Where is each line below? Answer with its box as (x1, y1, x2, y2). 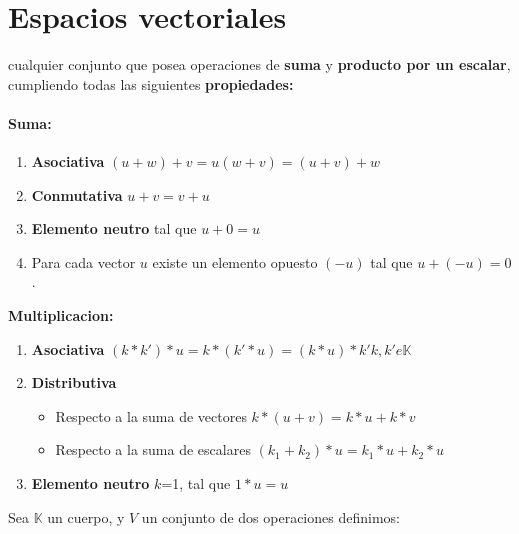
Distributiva (31, 372, 117, 393)
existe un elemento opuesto (152, 251, 318, 272)
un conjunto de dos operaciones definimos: (141, 506, 400, 527)
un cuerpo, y (47, 506, 125, 527)
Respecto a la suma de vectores (55, 405, 247, 426)
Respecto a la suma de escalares (55, 439, 251, 460)
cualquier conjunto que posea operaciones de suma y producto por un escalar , (8, 54, 511, 75)
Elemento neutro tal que (31, 218, 197, 239)
